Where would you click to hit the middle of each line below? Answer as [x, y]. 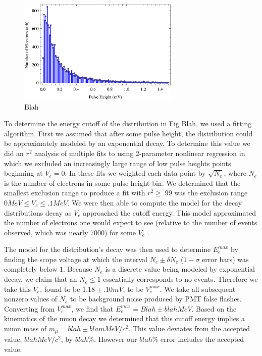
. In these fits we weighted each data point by [135, 173]
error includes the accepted [202, 339]
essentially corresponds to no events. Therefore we [180, 279]
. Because [78, 269]
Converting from [30, 308]
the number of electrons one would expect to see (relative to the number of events [131, 222]
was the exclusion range [211, 193]
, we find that [92, 308]
